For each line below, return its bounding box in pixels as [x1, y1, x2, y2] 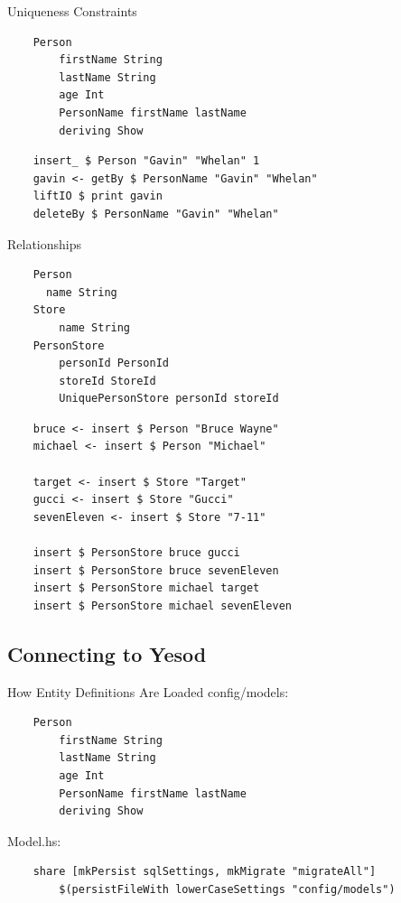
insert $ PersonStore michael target [33, 582, 260, 595]
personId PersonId [59, 357, 169, 370]
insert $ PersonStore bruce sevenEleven [33, 563, 279, 577]
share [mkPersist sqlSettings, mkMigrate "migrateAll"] [33, 865, 377, 879]
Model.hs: [7, 831, 61, 850]
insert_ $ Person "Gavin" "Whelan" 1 [33, 154, 260, 168]
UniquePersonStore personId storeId [59, 392, 279, 405]
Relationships [7, 234, 82, 253]
